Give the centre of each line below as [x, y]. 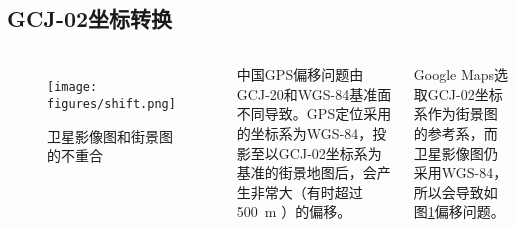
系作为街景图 [455, 113]
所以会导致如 [455, 191]
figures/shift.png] [111, 103]
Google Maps [454, 74]
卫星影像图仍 [455, 152]
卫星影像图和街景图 [110, 135]
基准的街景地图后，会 [306, 172]
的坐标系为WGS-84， [304, 132]
